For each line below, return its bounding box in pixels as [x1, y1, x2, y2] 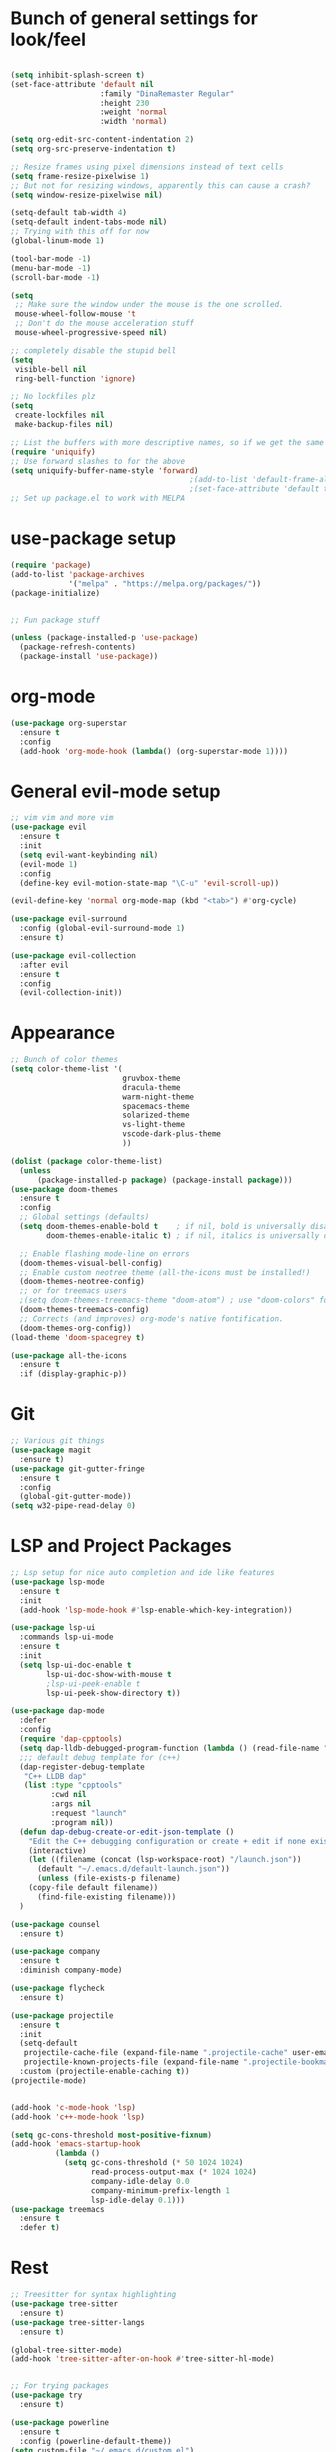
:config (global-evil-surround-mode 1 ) [19, 923, 186, 934]
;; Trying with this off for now [10, 227, 150, 237]
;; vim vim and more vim [10, 813, 114, 823]
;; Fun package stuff [10, 615, 101, 625]
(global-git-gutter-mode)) [19, 1492, 132, 1502]
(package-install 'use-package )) [19, 652, 159, 662]
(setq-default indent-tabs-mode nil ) [10, 217, 168, 227]
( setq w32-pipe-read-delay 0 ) [10, 1501, 137, 1511]
